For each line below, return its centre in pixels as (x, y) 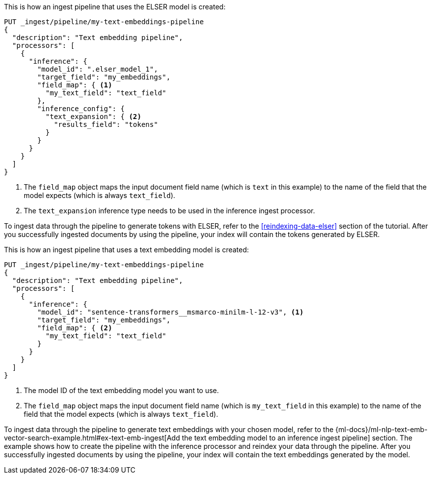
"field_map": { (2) (75, 328)
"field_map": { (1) (75, 85)
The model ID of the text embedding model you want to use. (121, 390)
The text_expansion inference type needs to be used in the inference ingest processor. (170, 211)
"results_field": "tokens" (106, 124)
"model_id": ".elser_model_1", (98, 69)
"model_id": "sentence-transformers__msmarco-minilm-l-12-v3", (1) (170, 312)
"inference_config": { (81, 109)
